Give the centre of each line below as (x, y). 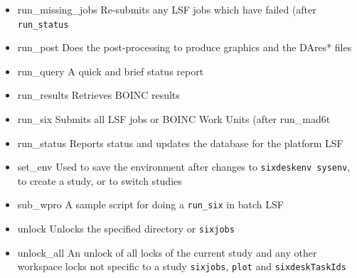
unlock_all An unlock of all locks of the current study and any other (167, 252)
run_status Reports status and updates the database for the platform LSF (180, 143)
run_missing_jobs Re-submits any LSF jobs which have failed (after (167, 9)
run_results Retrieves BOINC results (98, 95)
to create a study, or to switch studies (100, 180)
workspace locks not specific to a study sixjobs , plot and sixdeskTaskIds (182, 266)
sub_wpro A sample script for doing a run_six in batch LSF (150, 204)
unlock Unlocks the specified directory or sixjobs (126, 229)
